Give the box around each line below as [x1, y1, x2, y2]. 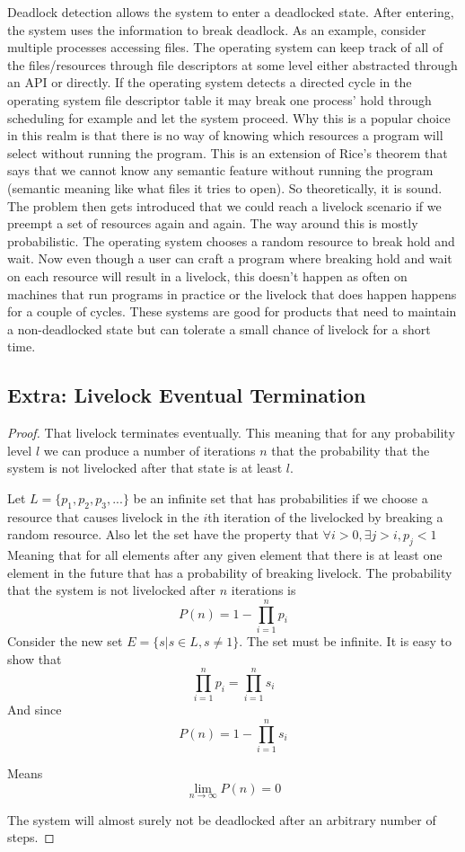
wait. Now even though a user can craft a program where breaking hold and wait [7, 249, 452, 268]
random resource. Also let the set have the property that [7, 525, 319, 544]
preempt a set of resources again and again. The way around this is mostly [7, 214, 418, 233]
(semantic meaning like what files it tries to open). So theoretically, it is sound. [7, 178, 443, 197]
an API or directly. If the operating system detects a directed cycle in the [7, 73, 412, 92]
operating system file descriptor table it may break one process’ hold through [7, 90, 432, 109]
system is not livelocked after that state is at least [7, 458, 283, 477]
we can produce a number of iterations [43, 440, 256, 459]
